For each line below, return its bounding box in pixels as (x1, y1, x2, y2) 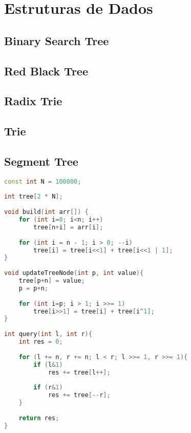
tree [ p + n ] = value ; (18, 277, 85, 285)
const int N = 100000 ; (4, 178, 81, 185)
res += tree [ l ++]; (48, 368, 111, 376)
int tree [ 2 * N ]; (4, 193, 63, 201)
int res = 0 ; (18, 338, 63, 346)
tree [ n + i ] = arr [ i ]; (33, 223, 103, 231)
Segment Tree (4, 153, 78, 169)
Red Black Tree (4, 63, 88, 78)
